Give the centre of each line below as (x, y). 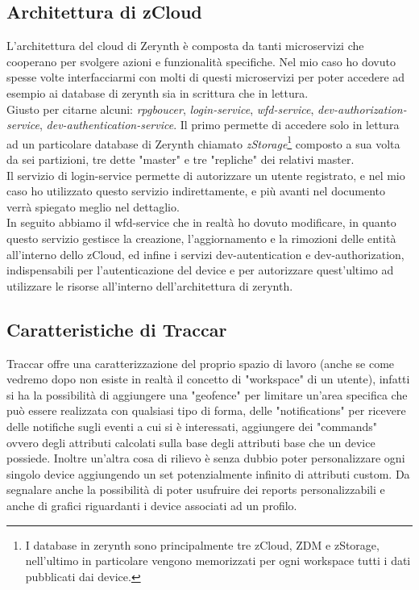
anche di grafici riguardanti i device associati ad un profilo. (152, 505)
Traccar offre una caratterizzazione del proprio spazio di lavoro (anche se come (201, 363)
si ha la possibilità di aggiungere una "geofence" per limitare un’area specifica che (207, 394)
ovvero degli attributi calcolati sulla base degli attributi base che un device (191, 442)
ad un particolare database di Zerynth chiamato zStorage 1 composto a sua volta (203, 142)
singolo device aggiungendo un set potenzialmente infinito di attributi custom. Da (208, 473)
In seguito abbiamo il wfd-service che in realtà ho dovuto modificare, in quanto (201, 222)
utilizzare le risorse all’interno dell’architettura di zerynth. (150, 285)
